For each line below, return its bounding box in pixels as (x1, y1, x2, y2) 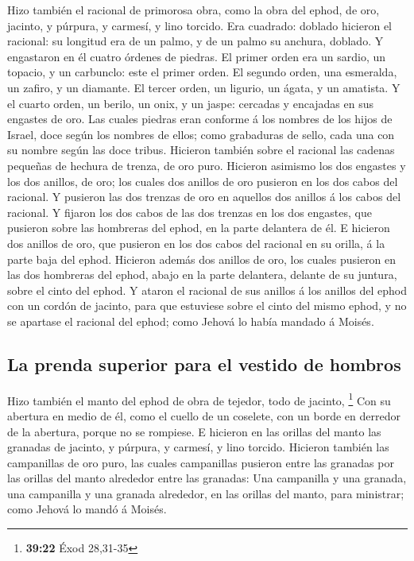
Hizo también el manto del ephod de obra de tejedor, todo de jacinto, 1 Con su (7, 389, 391, 408)
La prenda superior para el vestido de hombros (7, 351, 401, 376)
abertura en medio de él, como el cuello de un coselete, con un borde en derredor (7, 407, 400, 424)
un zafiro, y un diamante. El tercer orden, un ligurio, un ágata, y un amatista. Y (7, 79, 400, 95)
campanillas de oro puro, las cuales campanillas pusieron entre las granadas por (7, 454, 394, 470)
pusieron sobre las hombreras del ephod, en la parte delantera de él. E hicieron (7, 219, 390, 236)
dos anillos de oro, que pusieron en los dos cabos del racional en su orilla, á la (7, 234, 385, 251)
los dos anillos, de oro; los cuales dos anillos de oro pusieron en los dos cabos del (7, 172, 398, 189)
